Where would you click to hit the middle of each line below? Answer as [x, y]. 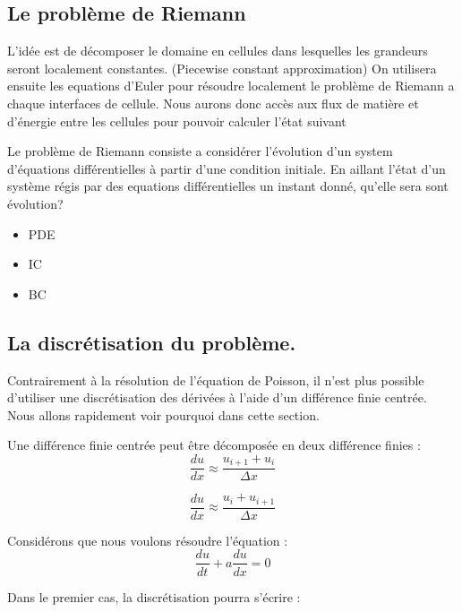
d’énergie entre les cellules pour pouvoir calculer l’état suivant [177, 121]
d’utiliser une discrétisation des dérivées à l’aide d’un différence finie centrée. [217, 397]
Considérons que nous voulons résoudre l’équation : [148, 540]
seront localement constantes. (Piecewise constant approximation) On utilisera [222, 68]
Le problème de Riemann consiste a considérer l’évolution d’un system [200, 151]
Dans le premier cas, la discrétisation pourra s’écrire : [154, 596]
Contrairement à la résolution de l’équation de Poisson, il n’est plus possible [216, 379]
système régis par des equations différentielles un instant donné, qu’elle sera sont [228, 186]
